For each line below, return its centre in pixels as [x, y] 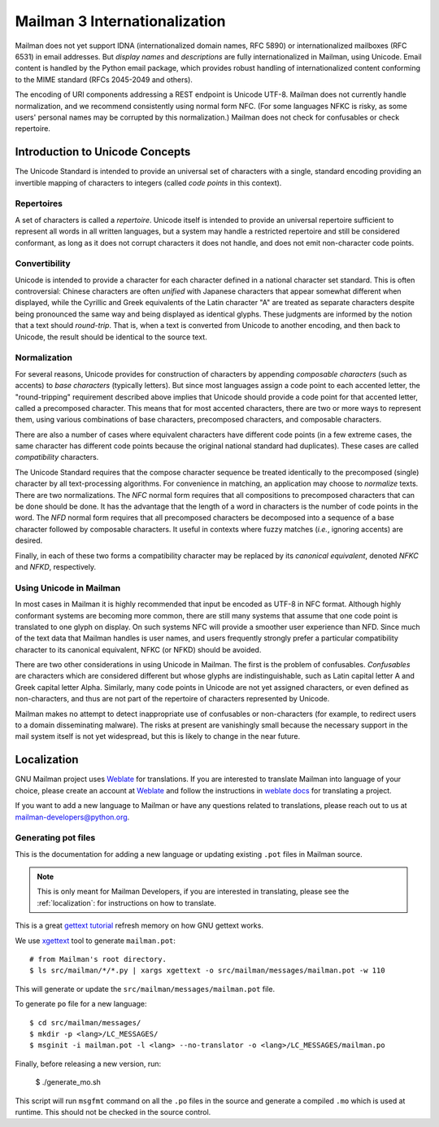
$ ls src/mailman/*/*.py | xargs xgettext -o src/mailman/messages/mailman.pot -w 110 [207, 971]
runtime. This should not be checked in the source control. [113, 1112]
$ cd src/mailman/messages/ [85, 1022]
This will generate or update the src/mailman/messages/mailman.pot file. [145, 989]
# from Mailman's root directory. [98, 959]
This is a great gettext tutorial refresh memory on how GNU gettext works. [139, 926]
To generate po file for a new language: [81, 1004]
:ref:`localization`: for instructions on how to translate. [127, 902]
